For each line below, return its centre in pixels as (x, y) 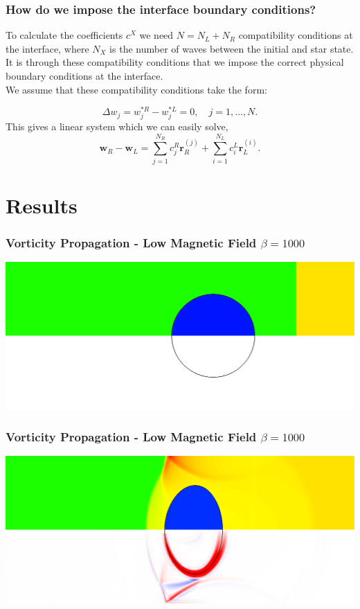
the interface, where (47, 48)
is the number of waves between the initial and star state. (232, 48)
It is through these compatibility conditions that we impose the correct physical (175, 62)
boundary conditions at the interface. (84, 76)
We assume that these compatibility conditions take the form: (136, 89)
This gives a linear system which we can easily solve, (117, 126)
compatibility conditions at (296, 35)
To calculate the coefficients (64, 35)
